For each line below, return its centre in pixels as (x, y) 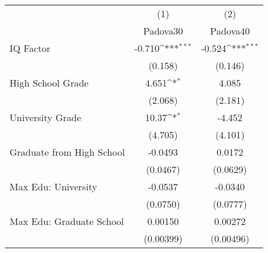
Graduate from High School (67, 152)
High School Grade (49, 83)
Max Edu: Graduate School (67, 221)
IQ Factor (30, 48)
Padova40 (230, 31)
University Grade (45, 117)
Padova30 (163, 31)
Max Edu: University (53, 186)
